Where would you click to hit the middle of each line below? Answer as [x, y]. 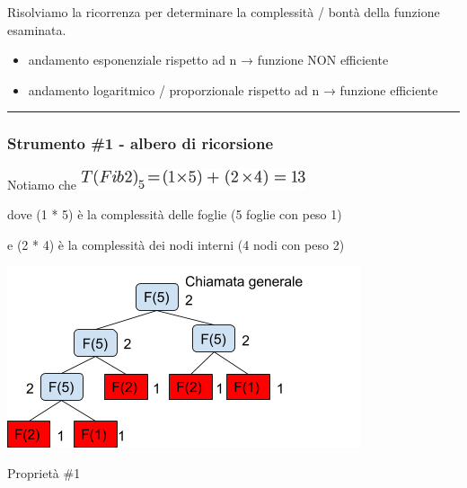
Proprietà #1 [44, 472]
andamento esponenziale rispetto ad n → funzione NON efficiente [208, 60]
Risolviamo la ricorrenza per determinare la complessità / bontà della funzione [224, 12]
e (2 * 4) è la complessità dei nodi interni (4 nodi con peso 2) [176, 244]
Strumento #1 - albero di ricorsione [141, 143]
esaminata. [37, 29]
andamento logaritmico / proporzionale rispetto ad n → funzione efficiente [233, 89]
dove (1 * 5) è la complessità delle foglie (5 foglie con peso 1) [175, 214]
